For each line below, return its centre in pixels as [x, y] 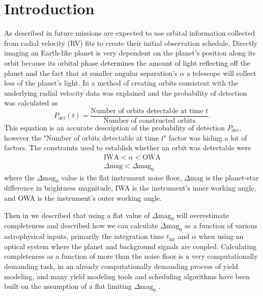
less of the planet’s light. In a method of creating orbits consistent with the [121, 83]
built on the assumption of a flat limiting [68, 286]
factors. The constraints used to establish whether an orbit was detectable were [128, 147]
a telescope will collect [221, 73]
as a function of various [221, 225]
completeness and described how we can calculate [81, 225]
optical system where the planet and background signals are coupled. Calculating [130, 246]
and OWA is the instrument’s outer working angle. [83, 197]
